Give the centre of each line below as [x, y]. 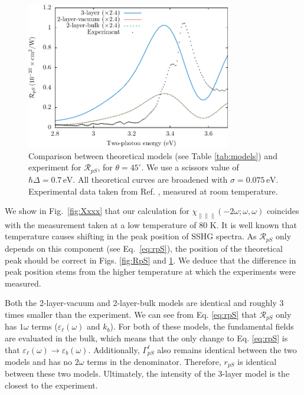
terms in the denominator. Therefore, [154, 361]
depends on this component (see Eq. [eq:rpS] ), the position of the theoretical [144, 248]
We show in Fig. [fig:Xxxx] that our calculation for [97, 211]
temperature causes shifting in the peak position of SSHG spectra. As [131, 236]
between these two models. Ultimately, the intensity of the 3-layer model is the [147, 373]
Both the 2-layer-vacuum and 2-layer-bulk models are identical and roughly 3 [144, 303]
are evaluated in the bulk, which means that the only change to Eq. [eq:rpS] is [146, 338]
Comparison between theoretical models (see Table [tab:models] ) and [153, 155]
